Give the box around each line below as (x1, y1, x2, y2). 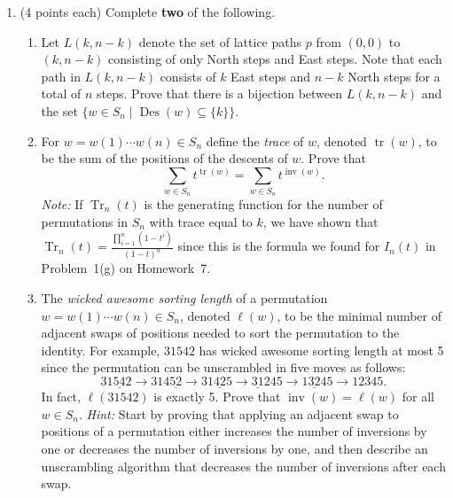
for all (402, 387, 434, 406)
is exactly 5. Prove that (153, 387, 281, 406)
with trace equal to (149, 212, 253, 230)
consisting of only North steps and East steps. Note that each (108, 50, 442, 68)
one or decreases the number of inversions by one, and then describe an (41, 439, 428, 457)
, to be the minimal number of (277, 306, 442, 324)
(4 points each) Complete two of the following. (20, 3, 276, 20)
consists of (160, 66, 216, 85)
